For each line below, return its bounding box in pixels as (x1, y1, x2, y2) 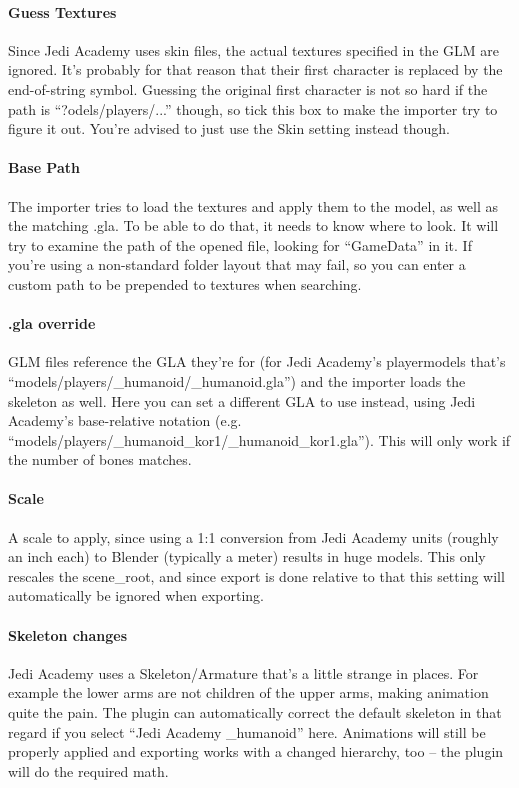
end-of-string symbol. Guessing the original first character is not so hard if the (8, 78, 488, 99)
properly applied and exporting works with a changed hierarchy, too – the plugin (8, 741, 504, 762)
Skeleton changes (8, 624, 128, 645)
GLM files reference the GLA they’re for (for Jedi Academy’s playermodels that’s (8, 351, 506, 372)
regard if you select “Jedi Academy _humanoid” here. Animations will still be (8, 721, 486, 742)
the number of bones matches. (8, 449, 192, 470)
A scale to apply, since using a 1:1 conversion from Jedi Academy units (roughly (8, 526, 499, 547)
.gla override (8, 313, 96, 334)
